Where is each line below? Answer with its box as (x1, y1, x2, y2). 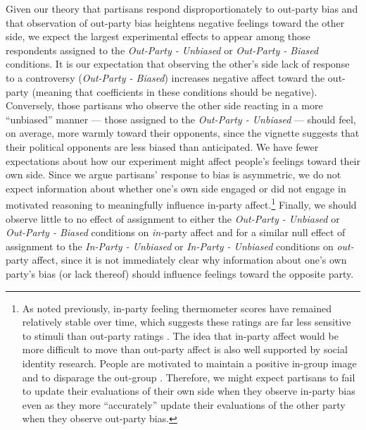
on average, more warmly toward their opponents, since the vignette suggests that (6, 125, 360, 140)
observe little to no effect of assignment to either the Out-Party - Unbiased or (6, 211, 340, 226)
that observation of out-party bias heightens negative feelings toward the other (6, 15, 345, 30)
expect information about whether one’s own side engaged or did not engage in (6, 180, 346, 195)
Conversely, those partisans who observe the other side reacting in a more (6, 98, 323, 113)
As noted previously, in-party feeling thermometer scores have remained (22, 300, 332, 315)
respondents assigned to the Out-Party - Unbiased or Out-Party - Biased (6, 42, 319, 57)
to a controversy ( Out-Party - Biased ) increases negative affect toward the (6, 70, 325, 85)
